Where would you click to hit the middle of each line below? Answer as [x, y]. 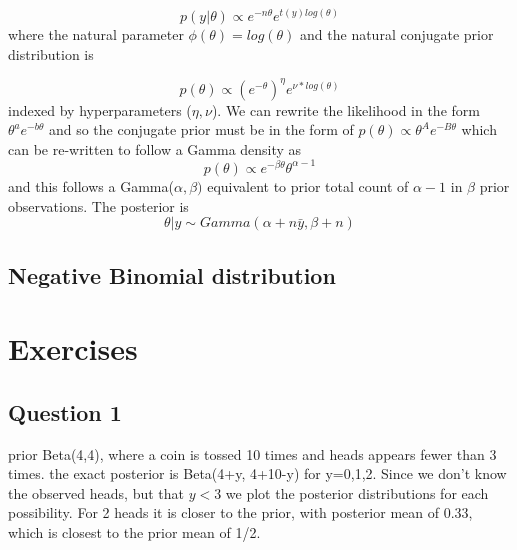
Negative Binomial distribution [172, 274]
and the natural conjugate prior [397, 34]
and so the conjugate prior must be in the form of [201, 129]
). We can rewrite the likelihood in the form [345, 109]
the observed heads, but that [96, 492]
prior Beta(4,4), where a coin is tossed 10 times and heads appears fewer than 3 [252, 453]
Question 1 [65, 411]
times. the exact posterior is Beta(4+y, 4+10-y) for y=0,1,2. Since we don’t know [257, 473]
